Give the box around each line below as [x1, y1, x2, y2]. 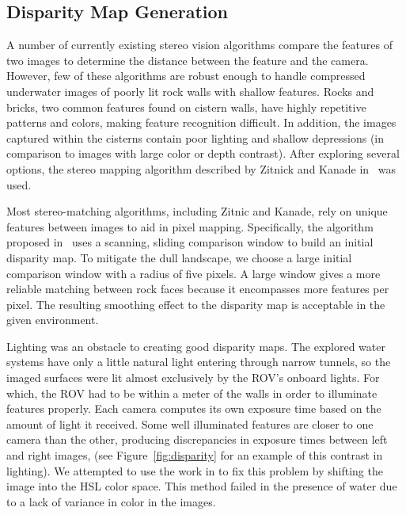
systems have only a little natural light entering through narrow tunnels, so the [6, 353, 391, 370]
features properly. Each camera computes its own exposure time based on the [6, 400, 381, 417]
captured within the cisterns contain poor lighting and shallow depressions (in [6, 129, 385, 146]
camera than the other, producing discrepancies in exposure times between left [6, 431, 388, 448]
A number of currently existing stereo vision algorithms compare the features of [6, 36, 393, 53]
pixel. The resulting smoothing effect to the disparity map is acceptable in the [6, 296, 385, 312]
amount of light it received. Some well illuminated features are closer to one [6, 415, 374, 432]
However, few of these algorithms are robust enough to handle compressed [6, 67, 366, 84]
